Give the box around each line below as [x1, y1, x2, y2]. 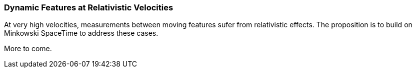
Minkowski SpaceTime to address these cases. [4, 29, 158, 38]
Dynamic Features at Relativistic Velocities [4, 2, 173, 12]
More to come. [4, 44, 52, 53]
